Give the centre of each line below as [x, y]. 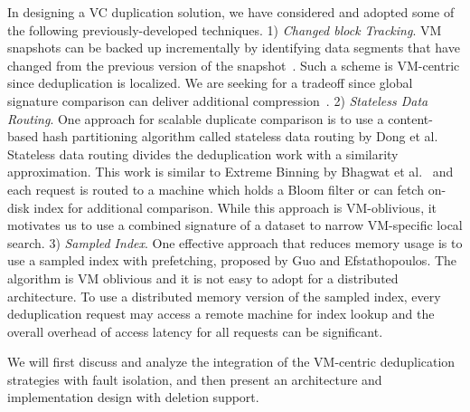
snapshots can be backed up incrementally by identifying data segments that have [234, 48]
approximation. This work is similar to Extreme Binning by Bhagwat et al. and [230, 172]
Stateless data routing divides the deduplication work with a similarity [203, 153]
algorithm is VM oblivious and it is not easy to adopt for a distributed [203, 278]
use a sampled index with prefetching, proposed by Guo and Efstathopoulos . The [232, 260]
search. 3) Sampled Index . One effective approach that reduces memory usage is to [235, 242]
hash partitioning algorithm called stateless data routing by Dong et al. [240, 136]
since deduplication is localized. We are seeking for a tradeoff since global [210, 83]
